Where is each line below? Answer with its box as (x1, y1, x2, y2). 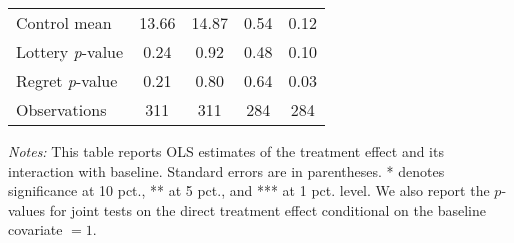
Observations (16, 98, 107, 121)
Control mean (16, 11, 112, 34)
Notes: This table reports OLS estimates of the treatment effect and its (8, 141, 444, 161)
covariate (8, 219, 63, 240)
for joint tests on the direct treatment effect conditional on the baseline (49, 199, 486, 220)
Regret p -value (16, 69, 118, 92)
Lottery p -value (16, 40, 124, 63)
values (8, 199, 46, 220)
